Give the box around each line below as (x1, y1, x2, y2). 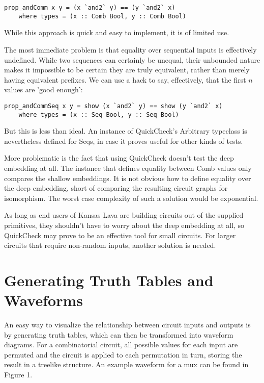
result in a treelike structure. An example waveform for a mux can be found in (4, 359, 249, 370)
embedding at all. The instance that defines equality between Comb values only (4, 162, 252, 173)
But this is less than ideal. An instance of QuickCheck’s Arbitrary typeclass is (4, 125, 247, 136)
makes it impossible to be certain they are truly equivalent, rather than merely (4, 64, 250, 75)
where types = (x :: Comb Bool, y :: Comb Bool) (18, 12, 186, 20)
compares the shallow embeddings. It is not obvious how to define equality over (4, 172, 251, 183)
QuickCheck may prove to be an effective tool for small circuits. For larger (4, 229, 236, 240)
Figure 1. (4, 369, 33, 379)
